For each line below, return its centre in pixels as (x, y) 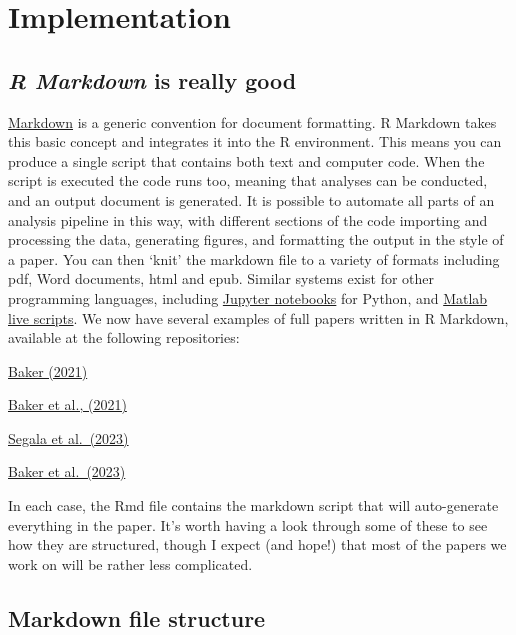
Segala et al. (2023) (68, 437)
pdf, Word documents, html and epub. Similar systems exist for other (221, 278)
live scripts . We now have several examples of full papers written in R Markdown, (258, 317)
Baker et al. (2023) (67, 471)
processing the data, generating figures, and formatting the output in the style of (256, 239)
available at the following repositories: (124, 337)
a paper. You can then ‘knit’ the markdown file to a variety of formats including (254, 258)
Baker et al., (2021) (67, 404)
